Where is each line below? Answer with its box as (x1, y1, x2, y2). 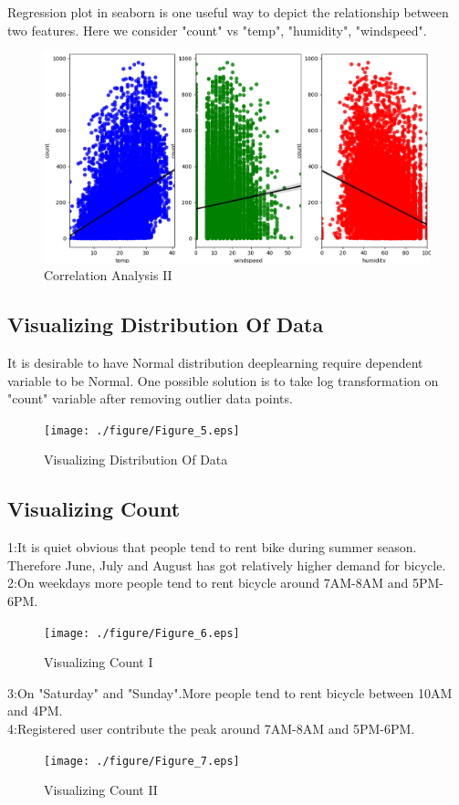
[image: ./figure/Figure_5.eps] (44, 423, 240, 437)
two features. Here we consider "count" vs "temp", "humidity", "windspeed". (7, 20, 427, 39)
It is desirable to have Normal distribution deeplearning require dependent (7, 353, 423, 372)
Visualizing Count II (44, 780, 158, 800)
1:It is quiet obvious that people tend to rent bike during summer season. (7, 538, 417, 557)
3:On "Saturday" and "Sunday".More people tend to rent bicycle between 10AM (7, 683, 453, 702)
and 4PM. (7, 701, 63, 720)
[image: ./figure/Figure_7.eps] (44, 754, 240, 768)
